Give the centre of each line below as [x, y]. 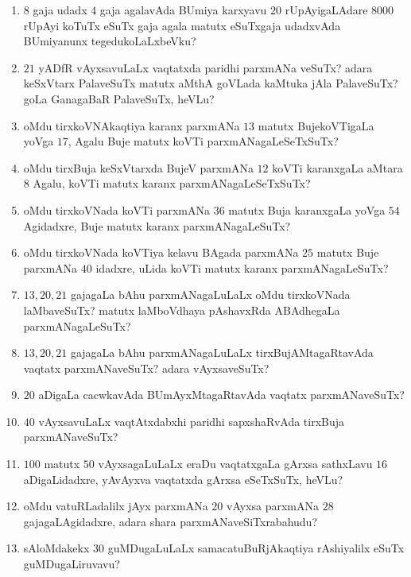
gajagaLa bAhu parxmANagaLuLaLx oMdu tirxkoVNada [210, 294]
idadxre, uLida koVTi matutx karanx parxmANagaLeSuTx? [242, 267]
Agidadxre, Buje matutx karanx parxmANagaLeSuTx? [157, 225]
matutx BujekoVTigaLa [316, 125]
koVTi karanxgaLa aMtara [337, 167]
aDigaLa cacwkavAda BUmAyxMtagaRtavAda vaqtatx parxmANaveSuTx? [221, 395]
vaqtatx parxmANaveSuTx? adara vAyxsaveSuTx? [146, 368]
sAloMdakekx [56, 548]
